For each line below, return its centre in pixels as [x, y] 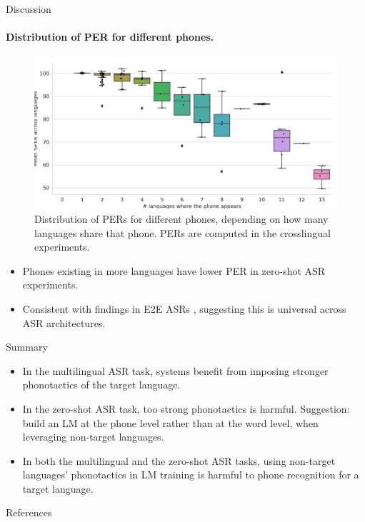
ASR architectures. [64, 322]
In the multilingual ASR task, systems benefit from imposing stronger [175, 370]
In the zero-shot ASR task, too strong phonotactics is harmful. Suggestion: [186, 408]
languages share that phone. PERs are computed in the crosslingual [182, 232]
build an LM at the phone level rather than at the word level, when [170, 422]
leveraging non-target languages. [93, 437]
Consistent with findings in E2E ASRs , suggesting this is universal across [184, 308]
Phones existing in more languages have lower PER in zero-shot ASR [174, 270]
